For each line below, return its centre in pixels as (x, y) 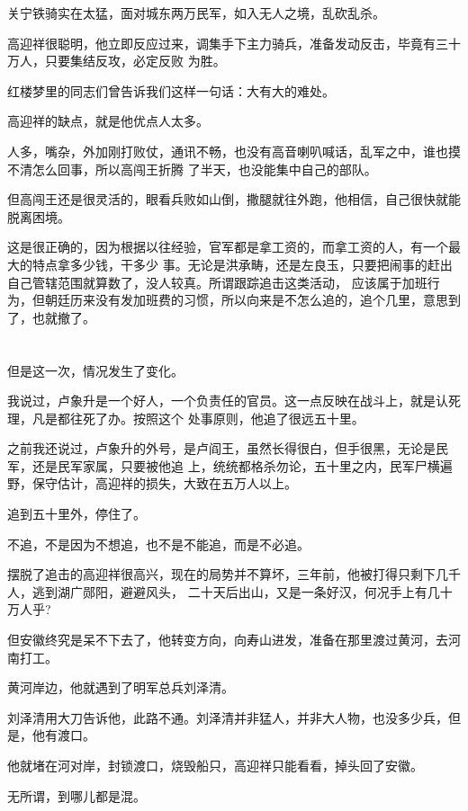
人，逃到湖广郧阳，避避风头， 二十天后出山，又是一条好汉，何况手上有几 (224, 591)
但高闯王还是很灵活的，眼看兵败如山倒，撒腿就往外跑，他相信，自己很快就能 (234, 199)
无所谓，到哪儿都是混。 (76, 795)
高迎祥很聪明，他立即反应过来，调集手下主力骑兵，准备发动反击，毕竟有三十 (234, 43)
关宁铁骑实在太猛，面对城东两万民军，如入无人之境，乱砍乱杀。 (196, 13)
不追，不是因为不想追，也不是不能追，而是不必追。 (158, 544)
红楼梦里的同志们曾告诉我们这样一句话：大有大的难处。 (171, 90)
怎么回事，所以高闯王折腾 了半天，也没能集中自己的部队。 (204, 169)
